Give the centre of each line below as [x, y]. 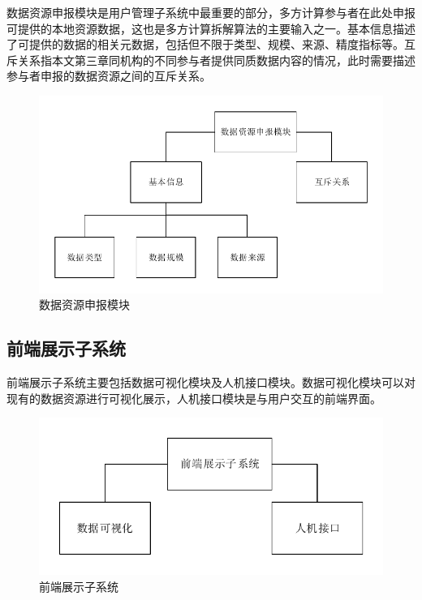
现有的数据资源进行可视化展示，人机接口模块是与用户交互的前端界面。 [194, 398]
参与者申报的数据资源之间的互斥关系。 [109, 76]
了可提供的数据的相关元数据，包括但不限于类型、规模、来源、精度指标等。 [205, 44]
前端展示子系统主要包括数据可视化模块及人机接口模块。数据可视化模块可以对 [211, 381]
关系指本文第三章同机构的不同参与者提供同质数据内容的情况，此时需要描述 [216, 60]
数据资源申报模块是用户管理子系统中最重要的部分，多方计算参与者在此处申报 [211, 12]
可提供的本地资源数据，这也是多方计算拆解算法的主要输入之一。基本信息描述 [211, 28]
